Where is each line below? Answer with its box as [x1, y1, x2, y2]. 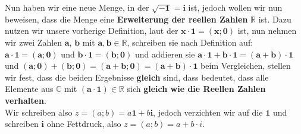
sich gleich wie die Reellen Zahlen [127, 82, 266, 95]
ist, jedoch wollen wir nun [188, 1, 283, 13]
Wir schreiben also [5, 106, 73, 118]
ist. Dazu [258, 12, 291, 25]
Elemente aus [5, 82, 54, 95]
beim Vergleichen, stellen [200, 59, 291, 72]
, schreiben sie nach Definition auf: [127, 36, 253, 48]
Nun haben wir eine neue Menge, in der [5, 1, 149, 13]
